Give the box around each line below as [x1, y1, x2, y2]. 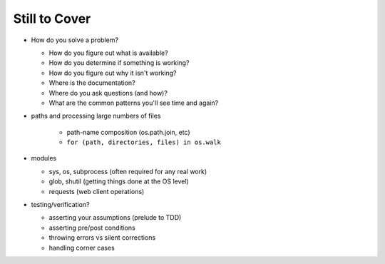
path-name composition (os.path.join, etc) [66, 128, 190, 136]
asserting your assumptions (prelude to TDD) [48, 213, 182, 222]
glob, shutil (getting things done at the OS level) [48, 177, 189, 186]
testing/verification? [31, 200, 90, 209]
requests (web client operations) [48, 187, 145, 196]
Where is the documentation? [48, 78, 135, 87]
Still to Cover [13, 11, 91, 26]
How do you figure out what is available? [48, 49, 168, 57]
